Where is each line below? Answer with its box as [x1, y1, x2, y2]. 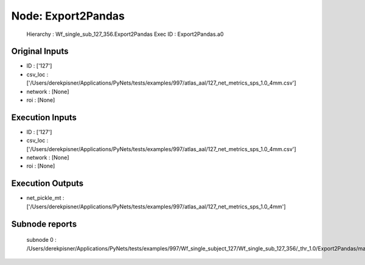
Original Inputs [11, 46, 69, 57]
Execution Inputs [11, 112, 77, 122]
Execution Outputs [11, 178, 84, 189]
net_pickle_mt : [26, 194, 64, 202]
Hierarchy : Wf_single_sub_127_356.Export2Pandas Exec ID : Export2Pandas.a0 [26, 30, 224, 38]
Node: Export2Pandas [11, 9, 125, 23]
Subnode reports [11, 219, 77, 229]
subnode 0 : [26, 236, 57, 244]
